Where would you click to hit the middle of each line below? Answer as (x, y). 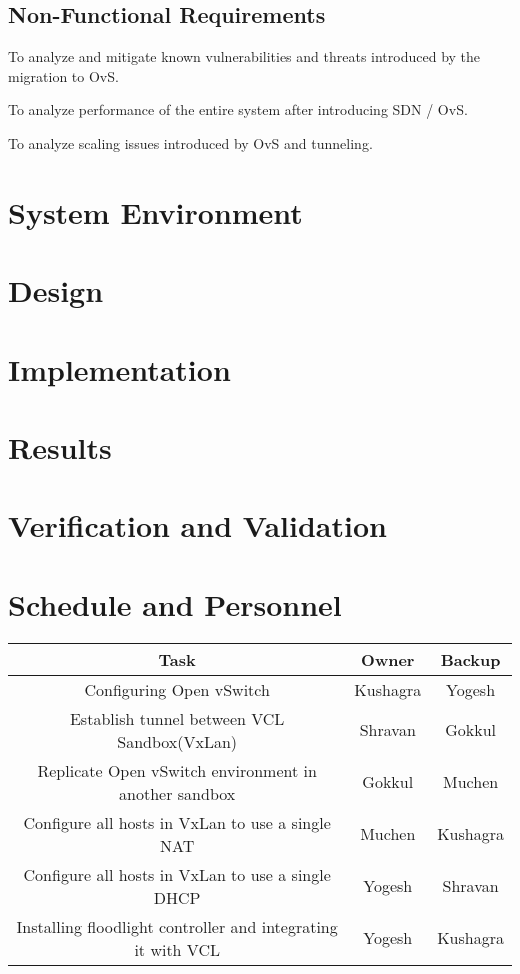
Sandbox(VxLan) (177, 741)
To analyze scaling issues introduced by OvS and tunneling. (190, 142)
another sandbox (177, 793)
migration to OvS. (63, 75)
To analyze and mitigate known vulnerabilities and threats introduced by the (244, 56)
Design (56, 290)
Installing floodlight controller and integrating (177, 926)
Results (60, 446)
